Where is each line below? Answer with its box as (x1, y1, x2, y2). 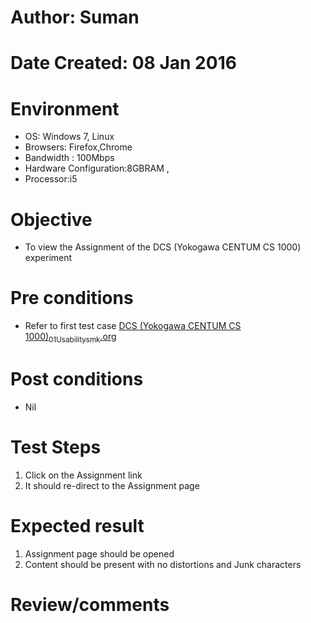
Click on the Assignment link (24, 469, 143, 481)
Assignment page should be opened (24, 547, 175, 560)
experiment (24, 252, 73, 264)
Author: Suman (10, 6, 140, 29)
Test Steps (10, 436, 102, 459)
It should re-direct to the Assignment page (24, 479, 200, 491)
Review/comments (10, 593, 170, 616)
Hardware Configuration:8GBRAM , (24, 162, 170, 175)
